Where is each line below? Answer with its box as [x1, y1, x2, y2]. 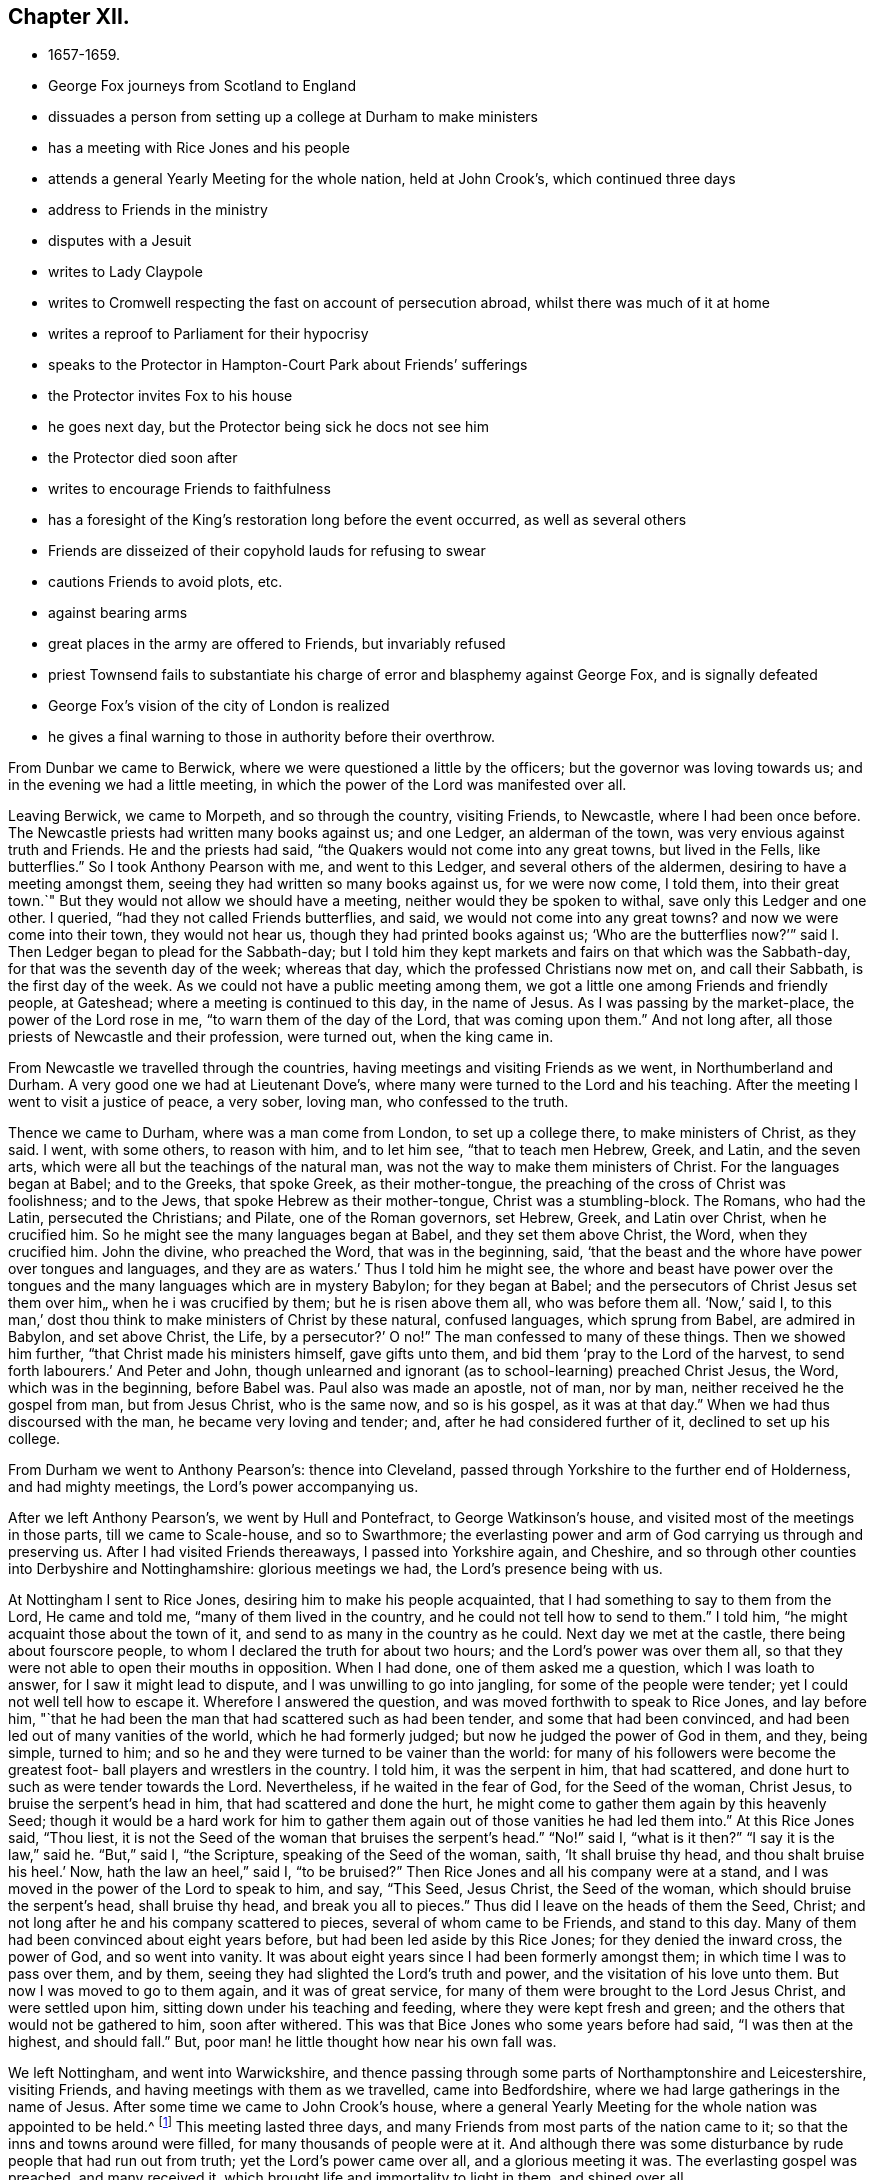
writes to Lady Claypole [48, 263, 203, 281]
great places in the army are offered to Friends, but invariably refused [48, 635, 506, 653]
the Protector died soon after [48, 449, 238, 467]
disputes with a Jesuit [48, 232, 192, 250]
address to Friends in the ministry [48, 201, 268, 219]
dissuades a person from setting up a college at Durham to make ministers [48, 108, 538, 126]
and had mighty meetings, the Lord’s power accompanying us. [8, 1478, 419, 1496]
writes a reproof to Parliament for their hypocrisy [48, 325, 369, 343]
